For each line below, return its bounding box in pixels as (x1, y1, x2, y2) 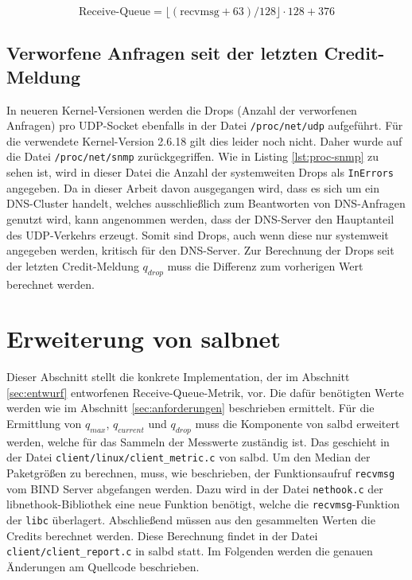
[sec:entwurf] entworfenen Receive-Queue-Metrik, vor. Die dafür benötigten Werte (6, 383, 404, 400)
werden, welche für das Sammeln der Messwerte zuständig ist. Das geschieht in (6, 433, 390, 450)
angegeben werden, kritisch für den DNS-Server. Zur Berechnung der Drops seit (6, 242, 395, 259)
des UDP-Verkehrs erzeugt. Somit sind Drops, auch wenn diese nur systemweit (6, 226, 389, 243)
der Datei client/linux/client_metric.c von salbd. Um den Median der (6, 449, 371, 465)
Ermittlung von (6, 415, 82, 432)
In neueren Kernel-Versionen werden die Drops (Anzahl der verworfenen (6, 101, 357, 118)
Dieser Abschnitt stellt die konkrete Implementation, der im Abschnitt (6, 368, 350, 385)
